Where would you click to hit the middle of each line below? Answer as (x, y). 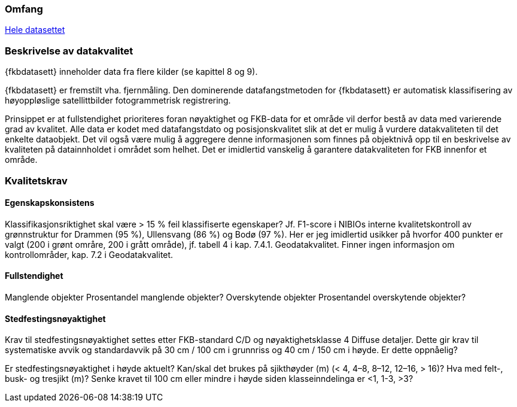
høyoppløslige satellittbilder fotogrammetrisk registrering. (118, 101)
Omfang (24, 9)
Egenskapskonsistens (50, 203)
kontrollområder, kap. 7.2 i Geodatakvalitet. (89, 254)
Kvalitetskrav (36, 180)
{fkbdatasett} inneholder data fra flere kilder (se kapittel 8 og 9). (131, 72)
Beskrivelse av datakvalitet (69, 51)
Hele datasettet (35, 30)
